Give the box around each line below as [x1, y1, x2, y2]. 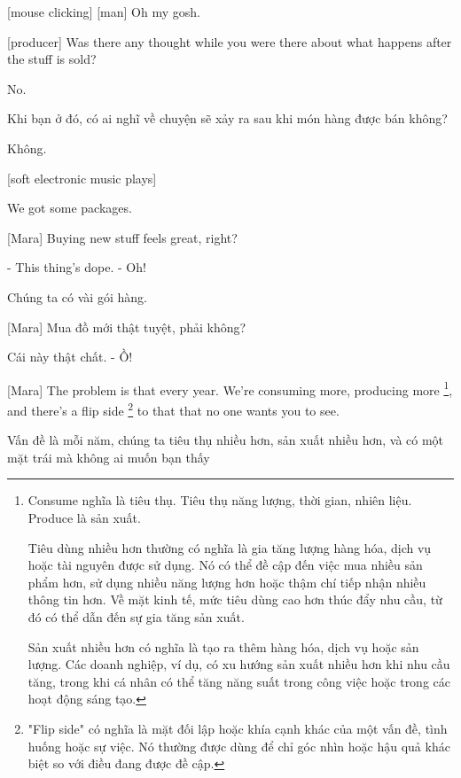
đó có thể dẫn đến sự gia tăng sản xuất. [27, 607, 245, 626]
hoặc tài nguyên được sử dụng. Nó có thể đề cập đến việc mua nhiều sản [27, 556, 423, 574]
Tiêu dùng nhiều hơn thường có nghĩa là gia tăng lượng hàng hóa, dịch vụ [27, 538, 432, 556]
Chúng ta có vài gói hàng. [7, 287, 147, 306]
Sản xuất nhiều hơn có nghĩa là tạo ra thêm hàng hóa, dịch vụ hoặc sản [27, 637, 419, 656]
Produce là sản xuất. [27, 509, 141, 526]
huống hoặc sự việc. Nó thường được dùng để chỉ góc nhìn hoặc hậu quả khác [27, 736, 450, 755]
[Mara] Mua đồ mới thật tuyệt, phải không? [7, 317, 246, 336]
